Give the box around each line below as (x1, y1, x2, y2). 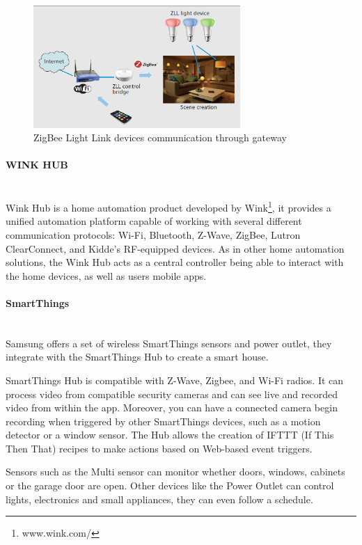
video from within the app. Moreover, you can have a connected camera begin (6, 400, 338, 415)
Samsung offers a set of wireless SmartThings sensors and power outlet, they (6, 335, 332, 350)
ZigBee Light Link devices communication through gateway (33, 130, 287, 145)
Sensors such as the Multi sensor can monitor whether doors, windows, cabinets (6, 464, 345, 479)
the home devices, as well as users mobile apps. (6, 268, 207, 283)
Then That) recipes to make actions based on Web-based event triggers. (6, 441, 313, 455)
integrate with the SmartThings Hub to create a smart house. (6, 349, 269, 364)
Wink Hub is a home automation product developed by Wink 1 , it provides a (6, 198, 331, 214)
